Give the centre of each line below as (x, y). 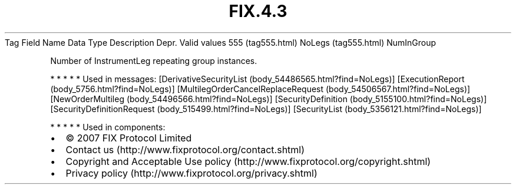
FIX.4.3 (258, 11)
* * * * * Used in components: (108, 127)
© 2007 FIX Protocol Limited (129, 138)
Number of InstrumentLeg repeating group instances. (154, 60)
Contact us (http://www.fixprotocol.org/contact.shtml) (185, 149)
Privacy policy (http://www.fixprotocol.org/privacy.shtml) (191, 173)
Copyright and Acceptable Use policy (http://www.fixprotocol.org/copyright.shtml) (248, 161)
